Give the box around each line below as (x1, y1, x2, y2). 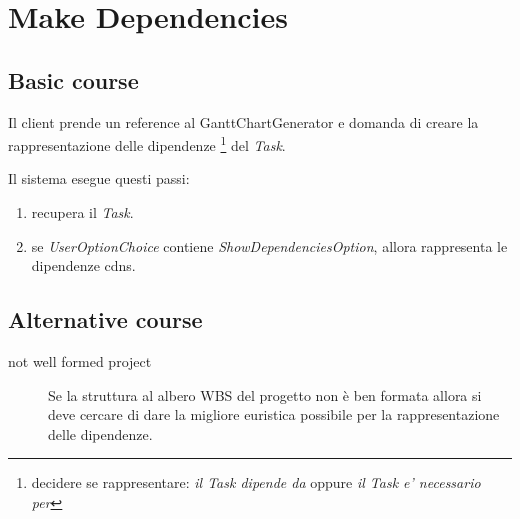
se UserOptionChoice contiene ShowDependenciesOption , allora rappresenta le (31, 235, 508, 256)
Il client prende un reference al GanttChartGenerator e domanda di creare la (8, 111, 479, 132)
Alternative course (8, 304, 203, 335)
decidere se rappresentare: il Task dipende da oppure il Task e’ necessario (31, 472, 481, 493)
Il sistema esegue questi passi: (8, 168, 190, 189)
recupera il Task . (31, 202, 134, 223)
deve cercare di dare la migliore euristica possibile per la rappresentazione (48, 404, 500, 425)
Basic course (8, 64, 139, 95)
